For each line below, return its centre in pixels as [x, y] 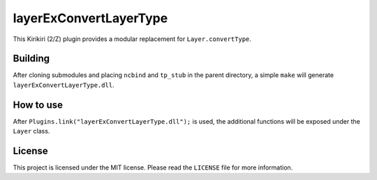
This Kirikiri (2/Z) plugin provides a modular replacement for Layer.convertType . [132, 39]
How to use [38, 105]
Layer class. [31, 131]
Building [31, 59]
